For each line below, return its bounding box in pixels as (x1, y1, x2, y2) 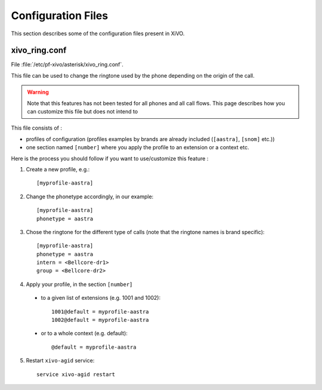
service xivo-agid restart (36, 371, 116, 377)
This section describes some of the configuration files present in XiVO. (11, 30, 185, 37)
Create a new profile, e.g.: (26, 165, 90, 173)
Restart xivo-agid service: (26, 357, 95, 364)
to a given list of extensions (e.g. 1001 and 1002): (41, 294, 161, 302)
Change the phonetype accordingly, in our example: (26, 193, 154, 200)
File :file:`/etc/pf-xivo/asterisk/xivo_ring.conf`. (11, 61, 123, 68)
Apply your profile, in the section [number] (26, 281, 133, 288)
